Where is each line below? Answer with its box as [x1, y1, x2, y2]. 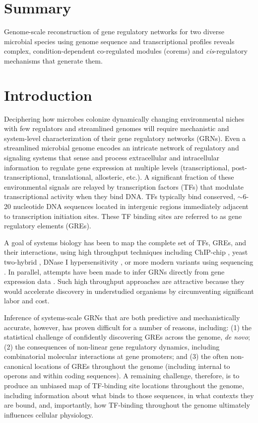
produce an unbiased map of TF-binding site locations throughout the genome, [4, 380, 244, 391]
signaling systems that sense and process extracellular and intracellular [4, 152, 220, 162]
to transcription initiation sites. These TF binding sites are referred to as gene [4, 211, 242, 221]
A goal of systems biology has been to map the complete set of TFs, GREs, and [4, 237, 247, 247]
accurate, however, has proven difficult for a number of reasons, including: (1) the [4, 322, 252, 332]
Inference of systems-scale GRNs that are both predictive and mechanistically [4, 312, 240, 322]
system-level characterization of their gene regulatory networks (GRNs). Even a [4, 133, 246, 143]
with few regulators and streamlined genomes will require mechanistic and [4, 123, 229, 134]
